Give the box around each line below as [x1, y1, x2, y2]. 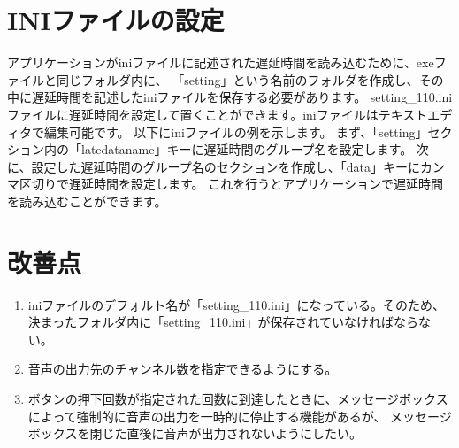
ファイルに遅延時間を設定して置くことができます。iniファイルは [7, 104, 379, 123]
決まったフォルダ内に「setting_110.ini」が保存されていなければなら [27, 313, 419, 331]
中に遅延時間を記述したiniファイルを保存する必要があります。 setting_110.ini [7, 88, 453, 106]
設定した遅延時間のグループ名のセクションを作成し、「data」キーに [31, 157, 420, 175]
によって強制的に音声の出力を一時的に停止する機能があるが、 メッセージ [27, 406, 452, 425]
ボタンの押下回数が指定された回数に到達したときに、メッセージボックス [27, 389, 448, 407]
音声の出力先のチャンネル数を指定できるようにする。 [27, 359, 338, 378]
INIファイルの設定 [7, 2, 225, 38]
